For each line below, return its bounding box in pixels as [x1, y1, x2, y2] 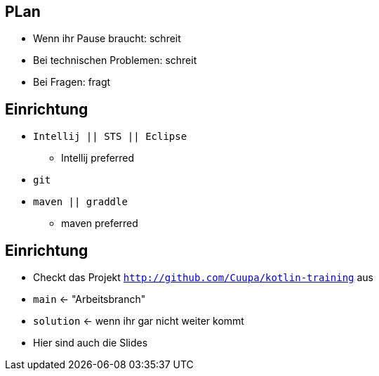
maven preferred [61, 217, 138, 230]
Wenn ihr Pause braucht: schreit [33, 32, 181, 45]
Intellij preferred [61, 152, 135, 164]
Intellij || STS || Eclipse [33, 131, 187, 143]
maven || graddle [33, 196, 128, 208]
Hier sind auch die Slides [33, 337, 148, 349]
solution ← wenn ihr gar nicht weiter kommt [33, 315, 244, 328]
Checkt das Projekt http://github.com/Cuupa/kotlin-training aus [33, 271, 373, 284]
